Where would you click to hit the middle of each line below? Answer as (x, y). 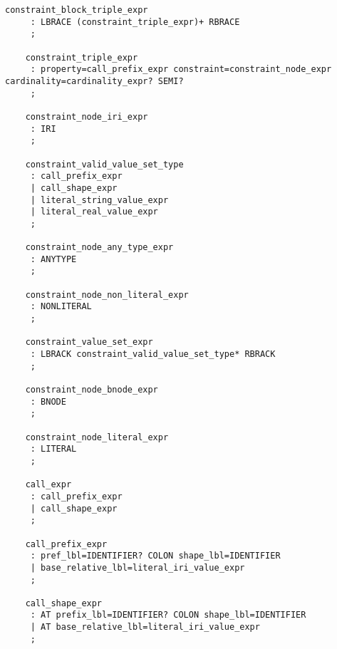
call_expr (48, 485)
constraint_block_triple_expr (77, 10)
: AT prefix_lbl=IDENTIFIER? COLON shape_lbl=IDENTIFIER (168, 615)
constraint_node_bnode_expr (92, 390)
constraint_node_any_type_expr (99, 248)
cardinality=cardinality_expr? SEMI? (94, 81)
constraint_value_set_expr (89, 342)
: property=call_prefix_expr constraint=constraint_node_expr (181, 69)
